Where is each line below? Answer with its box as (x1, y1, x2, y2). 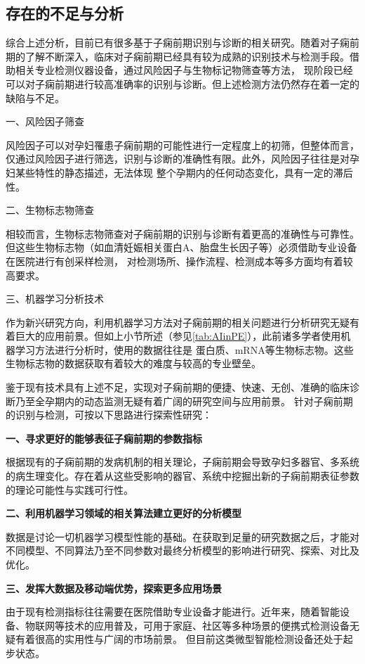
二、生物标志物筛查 (6, 203, 94, 217)
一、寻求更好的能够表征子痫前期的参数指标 (6, 430, 202, 445)
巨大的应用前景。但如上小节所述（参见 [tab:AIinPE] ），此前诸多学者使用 (15, 328, 341, 343)
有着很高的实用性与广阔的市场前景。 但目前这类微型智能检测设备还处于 (15, 632, 343, 646)
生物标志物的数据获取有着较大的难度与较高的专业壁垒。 (6, 356, 261, 371)
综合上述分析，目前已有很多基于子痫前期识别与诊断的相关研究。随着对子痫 (6, 35, 350, 50)
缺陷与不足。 (6, 90, 65, 105)
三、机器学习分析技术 (6, 291, 104, 306)
